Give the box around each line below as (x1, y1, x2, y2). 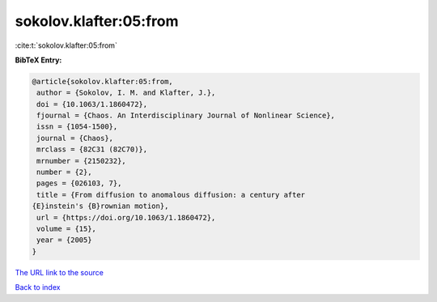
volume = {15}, (36, 224, 97, 233)
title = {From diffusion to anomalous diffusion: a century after (36, 190, 306, 199)
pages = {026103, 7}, (36, 179, 122, 188)
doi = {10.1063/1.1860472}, (36, 100, 148, 108)
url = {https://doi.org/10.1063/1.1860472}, (36, 213, 216, 222)
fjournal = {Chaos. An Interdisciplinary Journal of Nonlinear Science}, (36, 111, 336, 121)
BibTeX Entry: (15, 55, 62, 65)
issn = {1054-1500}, (36, 122, 118, 131)
